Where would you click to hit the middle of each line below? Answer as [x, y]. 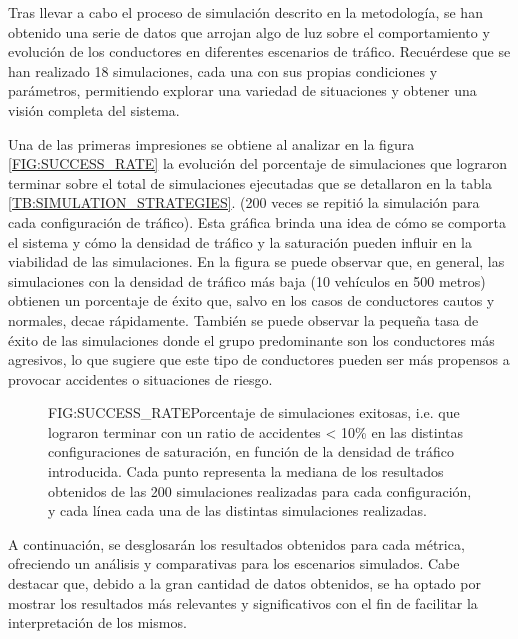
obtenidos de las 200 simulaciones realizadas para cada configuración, [260, 490]
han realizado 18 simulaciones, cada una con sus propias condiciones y [223, 70]
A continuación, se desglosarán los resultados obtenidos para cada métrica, [236, 543]
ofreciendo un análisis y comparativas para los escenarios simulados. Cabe [234, 563]
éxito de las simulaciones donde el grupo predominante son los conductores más [251, 339]
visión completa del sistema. [94, 109]
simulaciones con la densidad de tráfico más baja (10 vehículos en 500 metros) [247, 280]
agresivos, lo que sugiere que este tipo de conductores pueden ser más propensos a [259, 359]
